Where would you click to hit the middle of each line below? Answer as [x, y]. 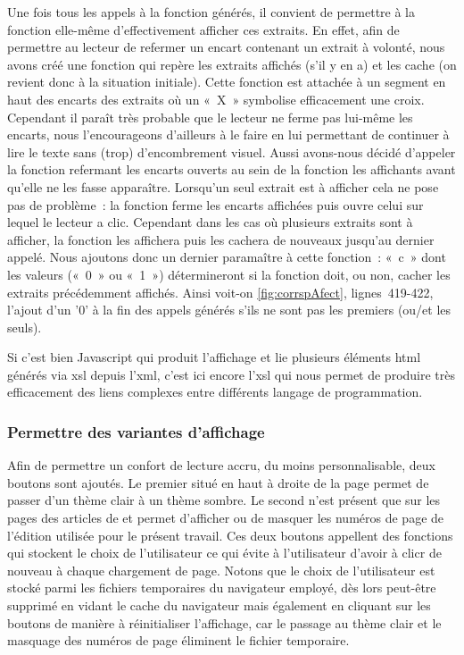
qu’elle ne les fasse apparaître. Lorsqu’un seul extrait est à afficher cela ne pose [223, 186]
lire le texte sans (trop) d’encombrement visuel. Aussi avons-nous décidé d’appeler [232, 151]
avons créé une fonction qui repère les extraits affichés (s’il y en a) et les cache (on [232, 64]
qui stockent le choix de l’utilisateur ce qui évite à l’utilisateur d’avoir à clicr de [224, 553]
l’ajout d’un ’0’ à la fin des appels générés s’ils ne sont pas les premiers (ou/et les [229, 310]
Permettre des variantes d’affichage [136, 431]
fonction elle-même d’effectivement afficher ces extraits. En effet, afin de [203, 29]
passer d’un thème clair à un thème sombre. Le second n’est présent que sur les [224, 500]
